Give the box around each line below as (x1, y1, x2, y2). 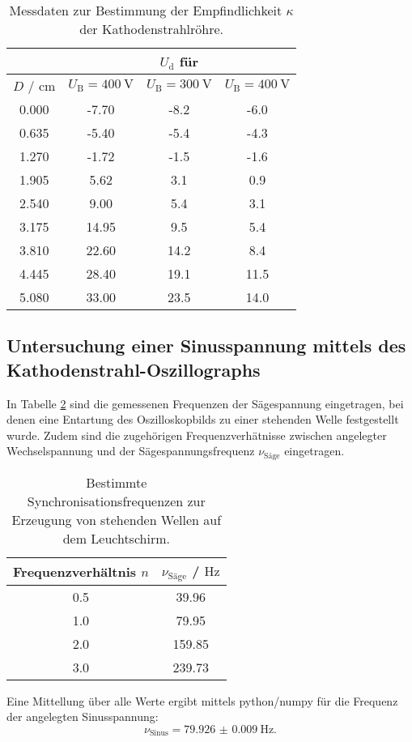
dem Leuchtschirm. (62, 528, 170, 548)
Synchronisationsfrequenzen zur (27, 491, 206, 510)
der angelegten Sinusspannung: (6, 708, 159, 725)
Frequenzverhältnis (13, 561, 137, 581)
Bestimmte (86, 472, 147, 492)
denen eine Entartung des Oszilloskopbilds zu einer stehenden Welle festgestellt (6, 411, 399, 428)
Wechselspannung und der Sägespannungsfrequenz (6, 442, 255, 459)
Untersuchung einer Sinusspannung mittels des (6, 333, 406, 358)
